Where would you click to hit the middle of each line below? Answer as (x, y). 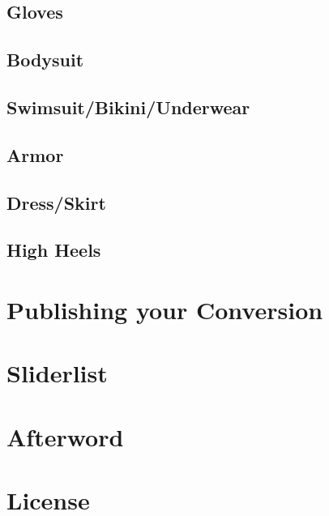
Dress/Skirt (56, 202)
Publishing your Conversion (165, 309)
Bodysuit (45, 60)
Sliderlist (57, 373)
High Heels (54, 250)
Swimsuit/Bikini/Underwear (128, 107)
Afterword (65, 436)
